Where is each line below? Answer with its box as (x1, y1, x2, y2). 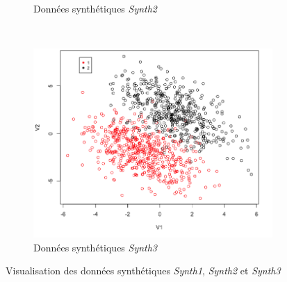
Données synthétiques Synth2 (33, 1, 158, 15)
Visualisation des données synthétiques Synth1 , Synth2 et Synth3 (6, 263, 281, 278)
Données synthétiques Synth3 (33, 240, 158, 254)
